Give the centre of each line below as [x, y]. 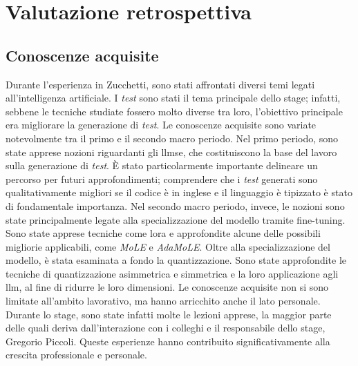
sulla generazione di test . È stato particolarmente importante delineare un [162, 165]
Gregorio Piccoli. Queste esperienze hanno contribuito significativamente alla [168, 341]
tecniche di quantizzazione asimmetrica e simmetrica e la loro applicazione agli [172, 273]
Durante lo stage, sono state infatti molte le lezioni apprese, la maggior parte [169, 314]
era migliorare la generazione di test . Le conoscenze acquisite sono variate [161, 125]
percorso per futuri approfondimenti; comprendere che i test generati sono [162, 179]
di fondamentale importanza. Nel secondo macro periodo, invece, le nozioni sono [175, 205]
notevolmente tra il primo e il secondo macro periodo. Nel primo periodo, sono [172, 138]
